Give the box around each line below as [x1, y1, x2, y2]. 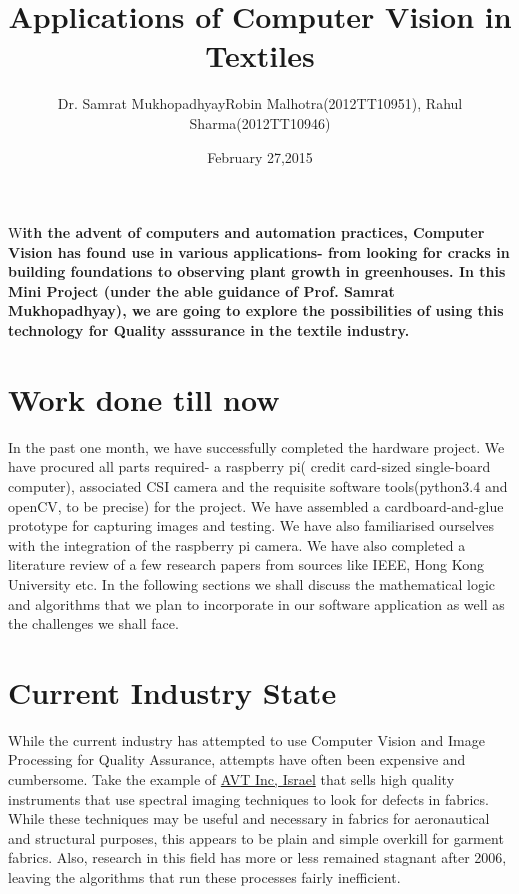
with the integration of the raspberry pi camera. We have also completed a [8, 534, 466, 555]
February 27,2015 [207, 146, 313, 167]
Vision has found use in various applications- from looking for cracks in [8, 241, 510, 262]
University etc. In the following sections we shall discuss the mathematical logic [8, 573, 496, 594]
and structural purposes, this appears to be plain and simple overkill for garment [8, 827, 504, 848]
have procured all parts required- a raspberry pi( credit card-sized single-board [8, 456, 491, 477]
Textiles [205, 35, 315, 76]
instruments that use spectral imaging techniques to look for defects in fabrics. [8, 788, 489, 809]
